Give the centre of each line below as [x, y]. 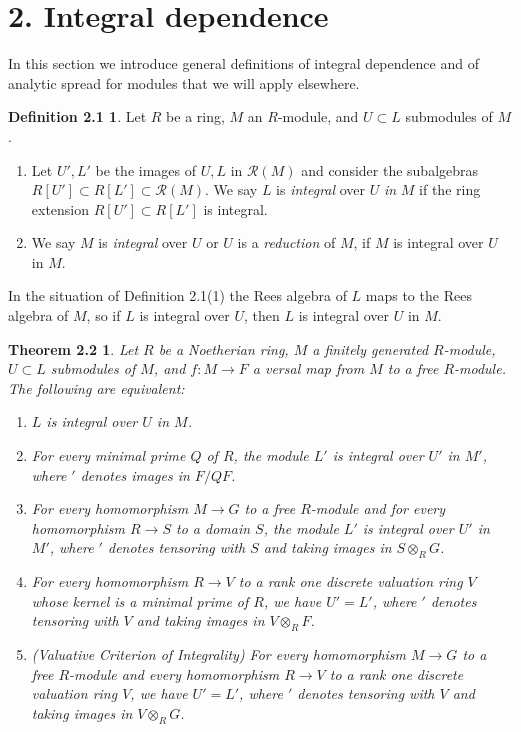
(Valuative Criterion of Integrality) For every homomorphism [219, 654]
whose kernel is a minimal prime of [140, 600]
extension [60, 208]
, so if [103, 315]
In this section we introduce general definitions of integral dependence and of [243, 63]
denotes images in [135, 474]
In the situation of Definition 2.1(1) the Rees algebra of [177, 295]
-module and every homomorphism [174, 673]
